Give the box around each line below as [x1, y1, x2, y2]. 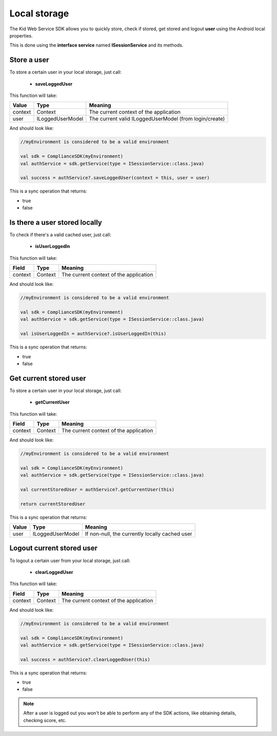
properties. [9, 32, 33, 38]
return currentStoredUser [20, 501, 86, 507]
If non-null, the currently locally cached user [85, 530, 192, 537]
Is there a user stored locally [9, 218, 102, 227]
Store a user [9, 55, 49, 64]
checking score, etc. [23, 717, 67, 723]
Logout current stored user [9, 544, 97, 553]
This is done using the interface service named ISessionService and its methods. [9, 42, 184, 48]
